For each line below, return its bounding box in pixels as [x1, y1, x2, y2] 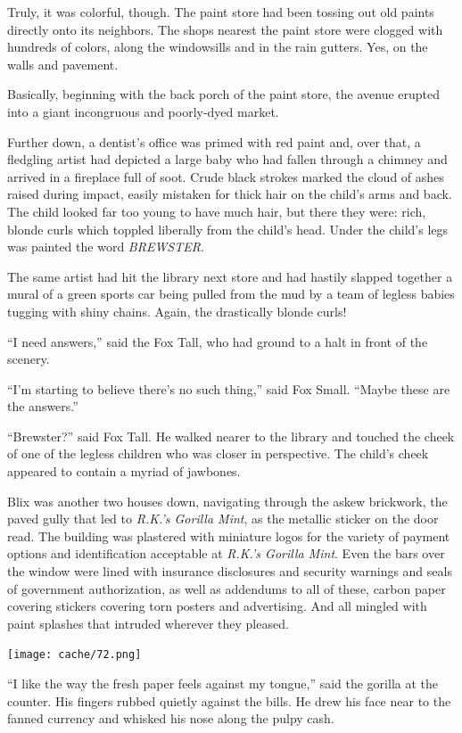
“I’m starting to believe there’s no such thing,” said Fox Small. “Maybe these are [7, 379, 450, 398]
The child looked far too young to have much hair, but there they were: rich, [7, 202, 426, 220]
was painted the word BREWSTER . [7, 237, 204, 256]
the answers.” [7, 397, 78, 416]
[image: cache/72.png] [7, 648, 142, 662]
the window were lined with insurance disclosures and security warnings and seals [7, 562, 452, 581]
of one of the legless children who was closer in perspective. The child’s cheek [7, 444, 429, 463]
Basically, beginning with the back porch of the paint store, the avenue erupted [7, 85, 441, 103]
